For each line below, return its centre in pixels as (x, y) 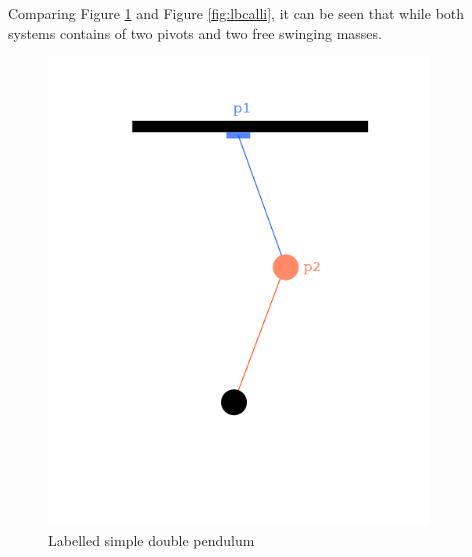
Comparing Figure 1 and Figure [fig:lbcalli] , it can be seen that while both (236, 13)
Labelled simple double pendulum (151, 539)
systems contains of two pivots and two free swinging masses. (195, 32)
